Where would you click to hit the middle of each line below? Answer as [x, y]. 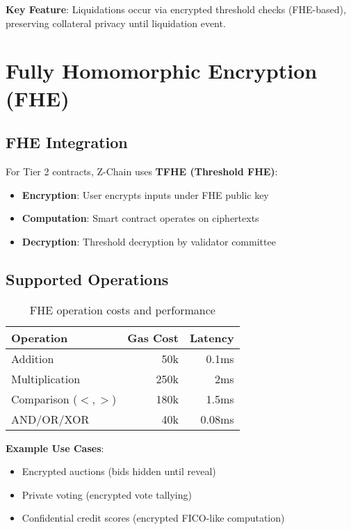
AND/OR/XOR [50, 419]
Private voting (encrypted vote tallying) [107, 494]
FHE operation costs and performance [122, 310]
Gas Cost [153, 337]
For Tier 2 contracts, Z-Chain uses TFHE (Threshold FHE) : [142, 171]
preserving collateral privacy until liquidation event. [116, 23]
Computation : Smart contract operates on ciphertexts [140, 218]
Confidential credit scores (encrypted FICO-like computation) [153, 518]
